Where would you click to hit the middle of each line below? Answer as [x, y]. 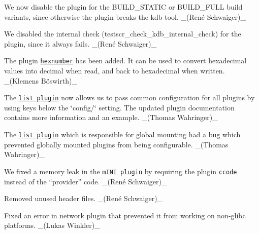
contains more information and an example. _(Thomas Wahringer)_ [111, 117]
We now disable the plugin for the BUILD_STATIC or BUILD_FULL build [123, 7]
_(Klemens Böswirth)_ [41, 80]
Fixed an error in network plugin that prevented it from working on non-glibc [125, 215]
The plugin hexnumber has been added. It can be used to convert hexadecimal [125, 61]
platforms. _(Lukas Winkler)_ [52, 225]
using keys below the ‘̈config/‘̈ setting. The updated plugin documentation [119, 107]
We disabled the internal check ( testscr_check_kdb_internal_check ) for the [123, 34]
